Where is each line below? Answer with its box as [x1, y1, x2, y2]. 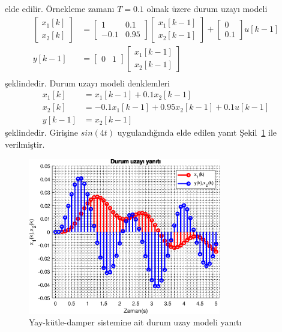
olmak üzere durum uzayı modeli [146, 2, 268, 14]
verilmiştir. [5, 137, 45, 150]
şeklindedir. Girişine [5, 126, 79, 139]
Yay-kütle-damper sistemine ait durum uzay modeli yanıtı [29, 316, 242, 328]
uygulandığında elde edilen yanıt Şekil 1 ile [117, 126, 277, 139]
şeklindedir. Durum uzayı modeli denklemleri [5, 76, 170, 89]
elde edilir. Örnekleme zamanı [5, 2, 115, 14]
